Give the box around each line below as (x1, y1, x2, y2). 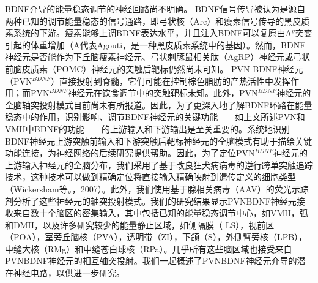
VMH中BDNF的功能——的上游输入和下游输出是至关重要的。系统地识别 (5, 122, 290, 135)
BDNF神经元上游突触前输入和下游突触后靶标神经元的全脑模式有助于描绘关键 (5, 134, 312, 147)
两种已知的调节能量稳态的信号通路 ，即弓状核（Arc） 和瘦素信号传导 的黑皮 (5, 14, 301, 27)
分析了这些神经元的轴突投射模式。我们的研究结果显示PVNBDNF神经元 (13, 194, 297, 207)
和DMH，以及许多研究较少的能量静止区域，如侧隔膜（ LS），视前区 (5, 218, 275, 231)
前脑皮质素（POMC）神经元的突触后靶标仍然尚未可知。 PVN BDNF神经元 (5, 62, 303, 75)
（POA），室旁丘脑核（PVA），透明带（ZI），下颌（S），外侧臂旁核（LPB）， (5, 230, 308, 243)
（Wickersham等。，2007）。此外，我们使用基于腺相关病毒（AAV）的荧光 (5, 182, 292, 195)
